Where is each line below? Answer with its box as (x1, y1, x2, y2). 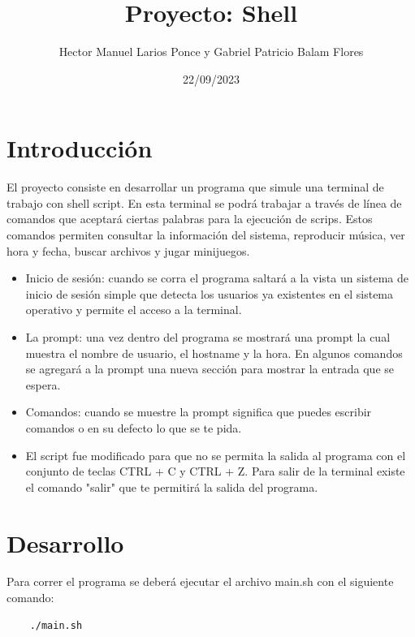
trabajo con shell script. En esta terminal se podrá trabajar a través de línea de (6, 194, 402, 211)
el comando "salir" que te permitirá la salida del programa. (25, 478, 318, 495)
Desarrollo (6, 526, 124, 559)
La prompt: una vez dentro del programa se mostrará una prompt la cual (25, 329, 391, 345)
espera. (25, 376, 61, 393)
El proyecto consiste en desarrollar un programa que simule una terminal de (6, 179, 384, 196)
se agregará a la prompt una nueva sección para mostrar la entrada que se (25, 360, 395, 377)
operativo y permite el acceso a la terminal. (25, 301, 242, 318)
